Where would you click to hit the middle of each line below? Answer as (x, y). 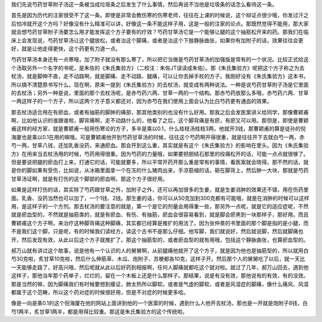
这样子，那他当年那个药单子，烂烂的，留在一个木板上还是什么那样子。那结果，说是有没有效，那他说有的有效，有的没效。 (160, 276)
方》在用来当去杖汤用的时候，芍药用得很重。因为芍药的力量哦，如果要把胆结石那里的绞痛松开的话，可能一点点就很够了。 (160, 154)
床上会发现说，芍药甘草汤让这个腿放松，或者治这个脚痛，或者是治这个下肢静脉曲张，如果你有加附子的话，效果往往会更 (157, 40)
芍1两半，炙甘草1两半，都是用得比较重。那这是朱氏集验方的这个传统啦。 (99, 311)
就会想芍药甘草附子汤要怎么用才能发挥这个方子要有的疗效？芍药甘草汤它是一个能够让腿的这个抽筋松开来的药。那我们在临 (160, 32)
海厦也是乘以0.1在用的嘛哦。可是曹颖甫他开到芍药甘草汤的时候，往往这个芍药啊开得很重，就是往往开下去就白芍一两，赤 (158, 137)
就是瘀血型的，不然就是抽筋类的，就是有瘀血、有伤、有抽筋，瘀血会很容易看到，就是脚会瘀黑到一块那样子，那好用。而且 (160, 215)
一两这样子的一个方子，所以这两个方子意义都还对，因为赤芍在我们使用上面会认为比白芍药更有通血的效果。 (142, 101)
